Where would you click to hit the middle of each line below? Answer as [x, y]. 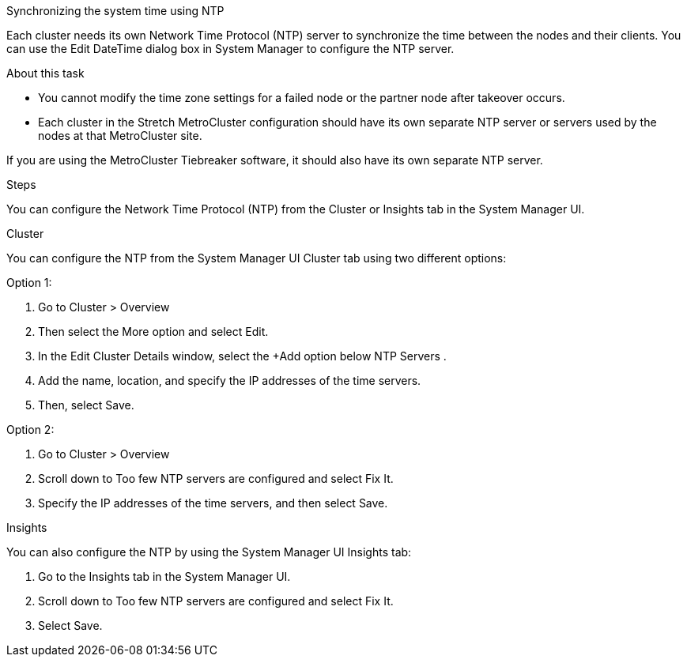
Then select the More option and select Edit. [153, 331]
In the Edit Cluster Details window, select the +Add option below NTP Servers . [242, 356]
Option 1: [29, 283]
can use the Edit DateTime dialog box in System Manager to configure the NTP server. [230, 49]
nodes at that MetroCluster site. [120, 136]
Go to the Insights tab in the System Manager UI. [164, 576]
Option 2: [30, 429]
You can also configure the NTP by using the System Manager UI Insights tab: [209, 552]
